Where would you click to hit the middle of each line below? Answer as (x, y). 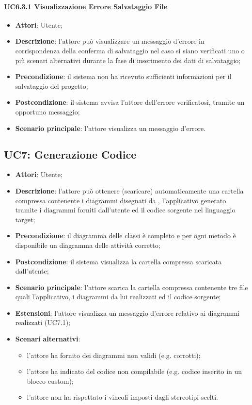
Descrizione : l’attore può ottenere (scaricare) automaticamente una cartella (129, 190)
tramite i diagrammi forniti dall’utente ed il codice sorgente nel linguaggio (125, 210)
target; (25, 219)
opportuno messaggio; (47, 111)
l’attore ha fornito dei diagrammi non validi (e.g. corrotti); (114, 355)
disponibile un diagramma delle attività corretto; (88, 245)
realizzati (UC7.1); (43, 322)
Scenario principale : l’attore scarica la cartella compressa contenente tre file (132, 287)
